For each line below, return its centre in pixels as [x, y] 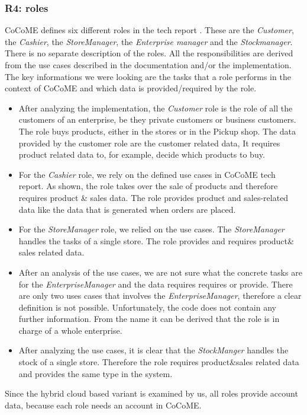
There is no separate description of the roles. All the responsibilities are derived [149, 53]
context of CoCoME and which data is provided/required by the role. [131, 88]
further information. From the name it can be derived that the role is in [149, 319]
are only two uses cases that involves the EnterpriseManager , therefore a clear [160, 296]
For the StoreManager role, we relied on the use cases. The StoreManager [151, 229]
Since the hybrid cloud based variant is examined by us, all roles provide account [151, 393]
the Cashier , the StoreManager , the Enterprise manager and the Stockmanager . [149, 41]
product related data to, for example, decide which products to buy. [142, 154]
